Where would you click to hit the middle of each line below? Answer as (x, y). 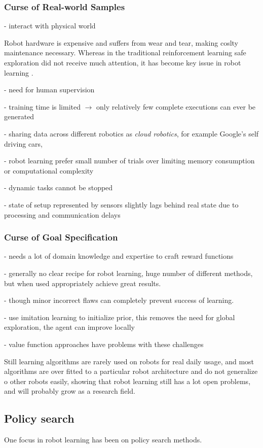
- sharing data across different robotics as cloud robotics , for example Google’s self (131, 133)
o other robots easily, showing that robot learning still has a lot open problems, (127, 381)
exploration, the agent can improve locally (69, 327)
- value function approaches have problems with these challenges (104, 344)
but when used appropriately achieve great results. (83, 283)
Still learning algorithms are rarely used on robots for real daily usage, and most (129, 361)
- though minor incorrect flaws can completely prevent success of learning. (119, 300)
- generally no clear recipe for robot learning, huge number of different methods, (128, 273)
